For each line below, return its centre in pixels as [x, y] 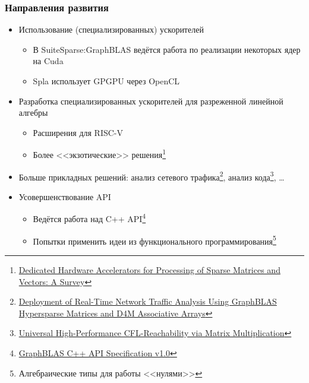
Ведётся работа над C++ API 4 [89, 218]
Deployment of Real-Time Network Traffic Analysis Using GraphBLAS [148, 301]
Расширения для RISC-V [78, 132]
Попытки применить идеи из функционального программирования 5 [154, 240]
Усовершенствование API [65, 196]
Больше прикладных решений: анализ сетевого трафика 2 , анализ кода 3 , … [152, 176]
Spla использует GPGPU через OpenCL [106, 81]
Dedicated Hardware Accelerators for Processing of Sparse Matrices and [149, 269]
